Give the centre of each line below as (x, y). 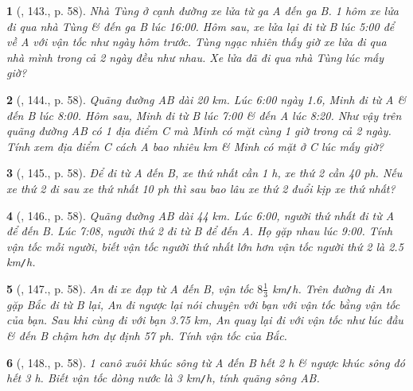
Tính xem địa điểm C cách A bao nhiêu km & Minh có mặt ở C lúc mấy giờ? (195, 146)
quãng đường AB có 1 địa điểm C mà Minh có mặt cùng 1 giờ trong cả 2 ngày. (199, 131)
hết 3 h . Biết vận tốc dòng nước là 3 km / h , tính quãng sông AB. (163, 378)
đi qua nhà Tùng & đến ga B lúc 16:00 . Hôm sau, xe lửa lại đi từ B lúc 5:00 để (201, 26)
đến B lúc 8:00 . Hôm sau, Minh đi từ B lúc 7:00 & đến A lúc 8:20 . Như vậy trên (204, 115)
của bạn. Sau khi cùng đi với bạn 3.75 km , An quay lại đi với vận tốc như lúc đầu (205, 320)
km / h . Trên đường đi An (332, 288)
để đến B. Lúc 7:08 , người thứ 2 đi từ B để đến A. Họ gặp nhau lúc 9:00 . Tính (200, 231)
